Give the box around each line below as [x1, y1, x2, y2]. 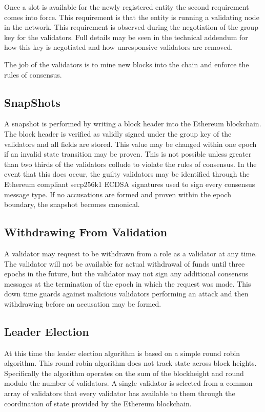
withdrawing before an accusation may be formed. [4, 298, 161, 309]
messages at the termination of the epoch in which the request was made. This [4, 278, 251, 289]
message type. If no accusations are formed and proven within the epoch [4, 189, 231, 199]
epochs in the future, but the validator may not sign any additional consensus [4, 268, 249, 279]
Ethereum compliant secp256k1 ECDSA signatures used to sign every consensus [4, 178, 255, 189]
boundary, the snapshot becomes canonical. [4, 199, 140, 210]
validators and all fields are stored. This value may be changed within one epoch [4, 138, 257, 149]
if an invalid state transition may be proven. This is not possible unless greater [4, 148, 252, 159]
